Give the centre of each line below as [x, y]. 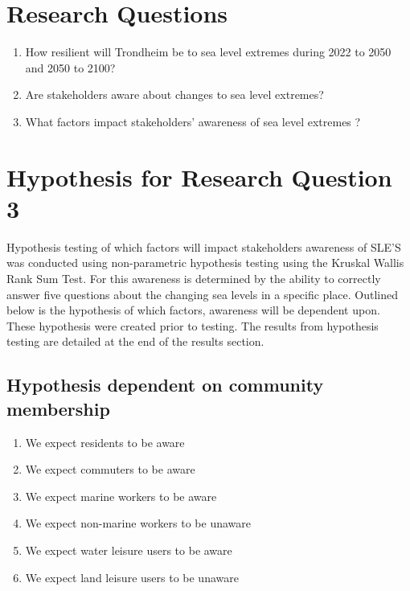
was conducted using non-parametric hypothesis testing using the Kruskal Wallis [205, 263]
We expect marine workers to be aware [121, 496]
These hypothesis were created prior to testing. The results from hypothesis [193, 325]
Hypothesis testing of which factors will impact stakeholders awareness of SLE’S [204, 246]
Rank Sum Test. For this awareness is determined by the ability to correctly [194, 278]
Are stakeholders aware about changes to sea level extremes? [174, 94]
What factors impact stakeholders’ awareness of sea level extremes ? [193, 121]
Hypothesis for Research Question [199, 176]
